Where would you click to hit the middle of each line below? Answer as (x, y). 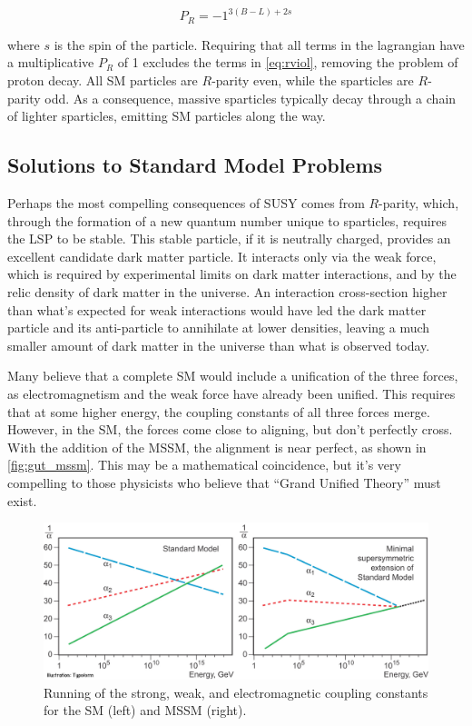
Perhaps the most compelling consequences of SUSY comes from (186, 203)
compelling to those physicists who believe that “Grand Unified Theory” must (224, 482)
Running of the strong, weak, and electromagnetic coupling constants (236, 692)
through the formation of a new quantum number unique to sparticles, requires (227, 220)
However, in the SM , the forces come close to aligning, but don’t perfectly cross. (230, 429)
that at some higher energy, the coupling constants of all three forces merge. (219, 411)
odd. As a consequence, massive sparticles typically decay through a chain (251, 98)
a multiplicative (51, 62)
